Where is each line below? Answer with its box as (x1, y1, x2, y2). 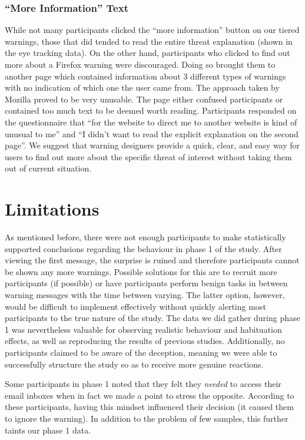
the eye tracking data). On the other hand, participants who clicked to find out (5, 47, 290, 59)
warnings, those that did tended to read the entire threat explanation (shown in (5, 35, 293, 47)
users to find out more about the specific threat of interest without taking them (5, 150, 292, 163)
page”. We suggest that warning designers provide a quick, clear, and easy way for (5, 139, 300, 151)
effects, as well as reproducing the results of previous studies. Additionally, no (5, 335, 285, 347)
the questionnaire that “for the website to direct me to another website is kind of (5, 115, 297, 128)
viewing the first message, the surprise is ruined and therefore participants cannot (5, 254, 300, 266)
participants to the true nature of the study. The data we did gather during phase (5, 312, 300, 324)
